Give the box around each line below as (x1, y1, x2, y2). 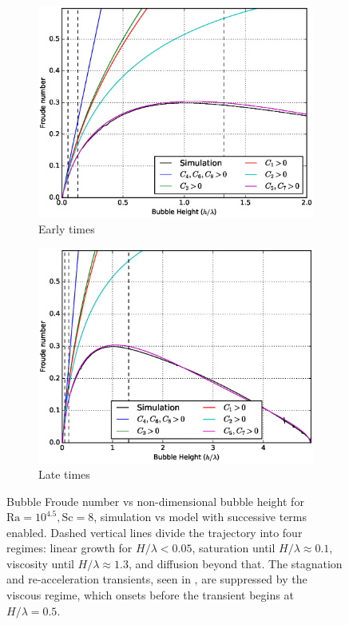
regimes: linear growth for (6, 539, 133, 556)
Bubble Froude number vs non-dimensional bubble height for (6, 492, 304, 509)
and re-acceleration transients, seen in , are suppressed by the (6, 571, 307, 587)
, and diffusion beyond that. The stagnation (128, 555, 343, 571)
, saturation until (192, 539, 276, 556)
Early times (38, 220, 95, 237)
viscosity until (6, 555, 74, 571)
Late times (38, 465, 90, 482)
